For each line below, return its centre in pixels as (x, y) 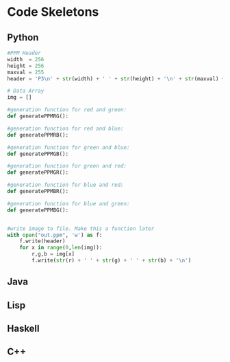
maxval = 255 (26, 72)
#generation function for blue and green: (68, 203)
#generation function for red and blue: (66, 128)
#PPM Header (24, 53)
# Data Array (26, 91)
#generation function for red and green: (67, 110)
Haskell (23, 329)
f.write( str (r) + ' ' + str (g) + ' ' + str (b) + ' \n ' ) (112, 260)
